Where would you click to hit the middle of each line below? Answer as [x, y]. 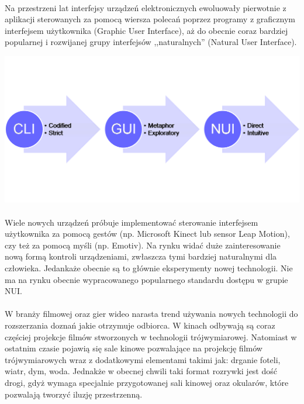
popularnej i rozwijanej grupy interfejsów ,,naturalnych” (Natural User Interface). [151, 42]
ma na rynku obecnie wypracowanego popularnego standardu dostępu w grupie [146, 279]
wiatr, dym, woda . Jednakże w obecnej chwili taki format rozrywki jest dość [141, 371]
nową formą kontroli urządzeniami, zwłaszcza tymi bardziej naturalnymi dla [141, 256]
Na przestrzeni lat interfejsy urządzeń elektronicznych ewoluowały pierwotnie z [146, 7]
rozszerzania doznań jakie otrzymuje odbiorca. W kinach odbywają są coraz [140, 325]
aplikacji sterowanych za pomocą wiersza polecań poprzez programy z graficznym [150, 19]
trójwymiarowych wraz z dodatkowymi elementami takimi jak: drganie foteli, [143, 359]
